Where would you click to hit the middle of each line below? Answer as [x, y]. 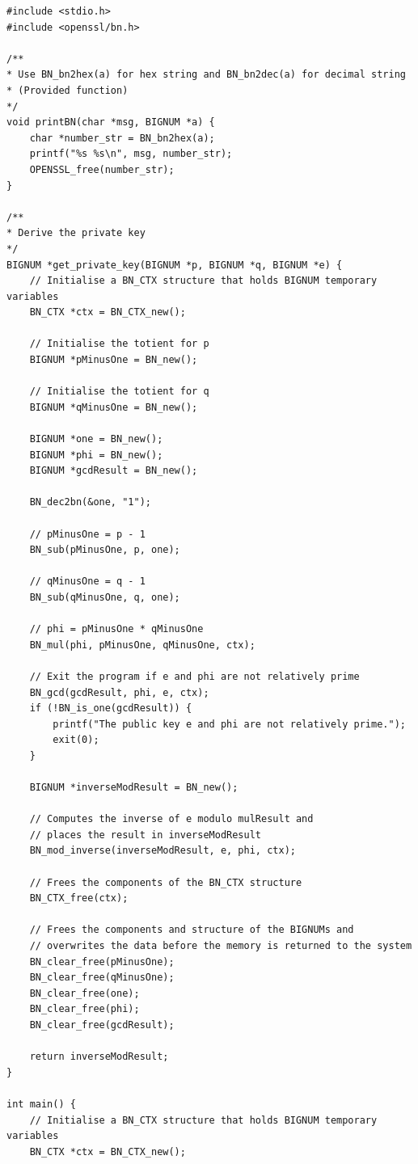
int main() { [41, 1104]
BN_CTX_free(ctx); [79, 898]
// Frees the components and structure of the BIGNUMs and [192, 930]
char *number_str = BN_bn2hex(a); [122, 138]
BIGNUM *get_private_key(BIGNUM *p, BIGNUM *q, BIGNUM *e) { [175, 265]
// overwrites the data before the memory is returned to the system [221, 946]
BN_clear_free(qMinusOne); [102, 978]
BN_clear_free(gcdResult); [102, 1025]
